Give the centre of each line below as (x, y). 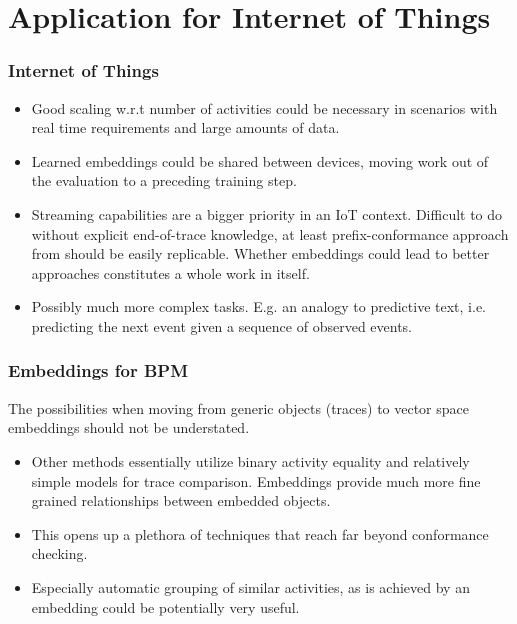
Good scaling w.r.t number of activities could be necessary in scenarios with (264, 107)
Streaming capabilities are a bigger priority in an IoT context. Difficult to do (267, 213)
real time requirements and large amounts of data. (185, 127)
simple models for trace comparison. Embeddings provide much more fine (256, 480)
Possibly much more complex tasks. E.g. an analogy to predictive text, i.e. (258, 306)
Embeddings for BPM (98, 370)
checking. (59, 553)
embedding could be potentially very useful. (165, 606)
